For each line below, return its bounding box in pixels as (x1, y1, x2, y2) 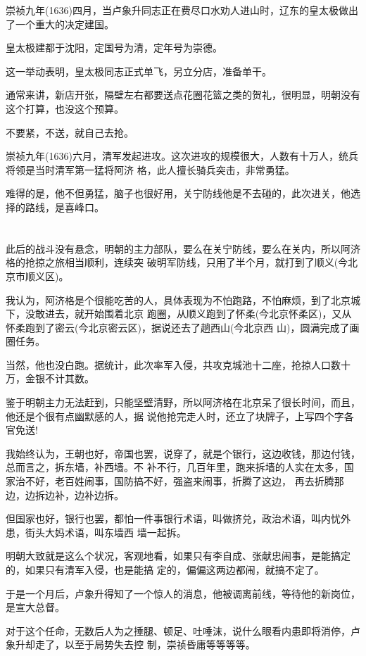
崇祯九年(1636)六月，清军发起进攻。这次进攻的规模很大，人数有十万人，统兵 (6, 149, 358, 163)
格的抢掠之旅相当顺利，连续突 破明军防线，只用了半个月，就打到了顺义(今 (6, 255, 348, 270)
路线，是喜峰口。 (25, 199, 104, 214)
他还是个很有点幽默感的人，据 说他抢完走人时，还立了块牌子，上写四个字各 (6, 408, 354, 423)
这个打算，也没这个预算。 (6, 101, 124, 115)
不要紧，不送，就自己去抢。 (6, 125, 134, 139)
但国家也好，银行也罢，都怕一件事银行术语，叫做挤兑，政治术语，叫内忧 (6, 511, 341, 526)
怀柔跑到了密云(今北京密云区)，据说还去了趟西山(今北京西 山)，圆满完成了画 (6, 320, 360, 334)
